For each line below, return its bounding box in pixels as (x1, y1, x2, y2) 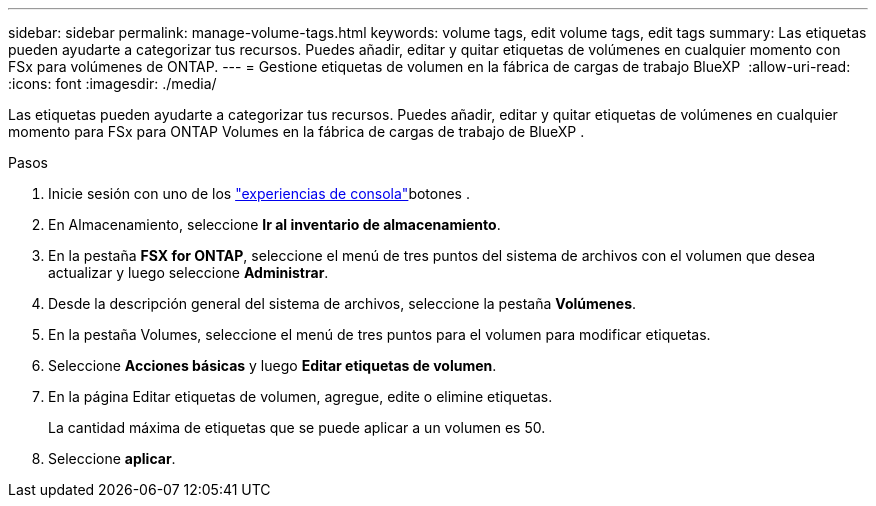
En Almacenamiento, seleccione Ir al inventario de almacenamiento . (48, 216, 501, 233)
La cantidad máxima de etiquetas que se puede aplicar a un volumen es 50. (48, 419, 546, 436)
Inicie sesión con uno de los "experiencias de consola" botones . (48, 185, 470, 202)
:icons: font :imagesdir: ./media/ (8, 75, 217, 92)
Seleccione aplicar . (48, 450, 176, 467)
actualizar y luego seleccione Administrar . (48, 264, 329, 281)
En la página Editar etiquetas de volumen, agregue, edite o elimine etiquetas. (48, 388, 553, 405)
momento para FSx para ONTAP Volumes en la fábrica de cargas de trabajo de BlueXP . (8, 123, 585, 140)
